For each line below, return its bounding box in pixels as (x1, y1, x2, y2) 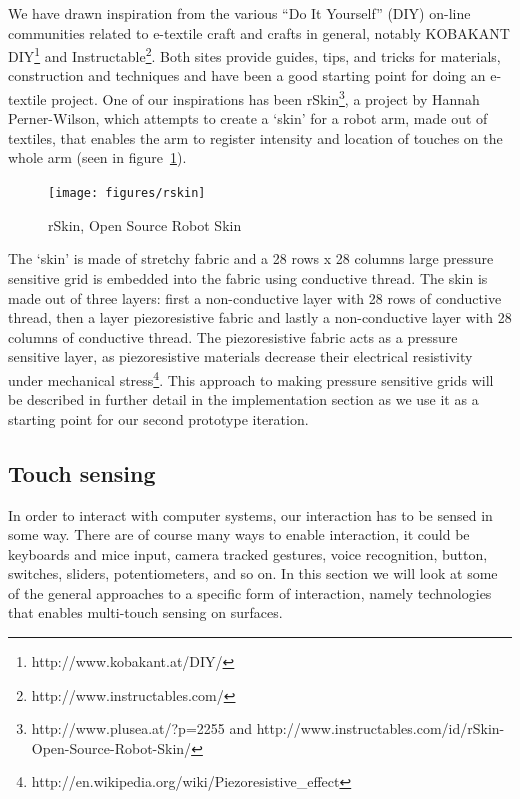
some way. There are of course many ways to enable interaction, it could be (8, 524, 470, 545)
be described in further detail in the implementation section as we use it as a (8, 389, 479, 410)
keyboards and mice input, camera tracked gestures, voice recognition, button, (8, 543, 488, 564)
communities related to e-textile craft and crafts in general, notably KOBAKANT (8, 22, 510, 43)
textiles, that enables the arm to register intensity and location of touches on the (8, 127, 503, 148)
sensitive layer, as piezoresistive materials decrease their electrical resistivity (8, 346, 473, 367)
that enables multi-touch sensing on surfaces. (8, 602, 283, 623)
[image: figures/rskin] (48, 186, 206, 201)
